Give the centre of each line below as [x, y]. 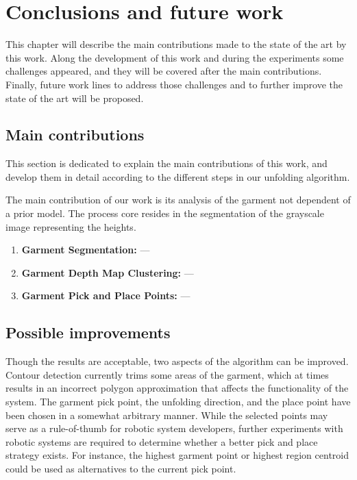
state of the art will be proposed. [75, 98]
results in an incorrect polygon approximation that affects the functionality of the [177, 388]
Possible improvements [88, 332]
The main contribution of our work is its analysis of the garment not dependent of [178, 200]
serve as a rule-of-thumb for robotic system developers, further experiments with [174, 428]
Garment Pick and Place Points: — [106, 295]
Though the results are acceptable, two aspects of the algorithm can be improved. [177, 361]
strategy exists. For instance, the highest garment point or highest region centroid [177, 455]
